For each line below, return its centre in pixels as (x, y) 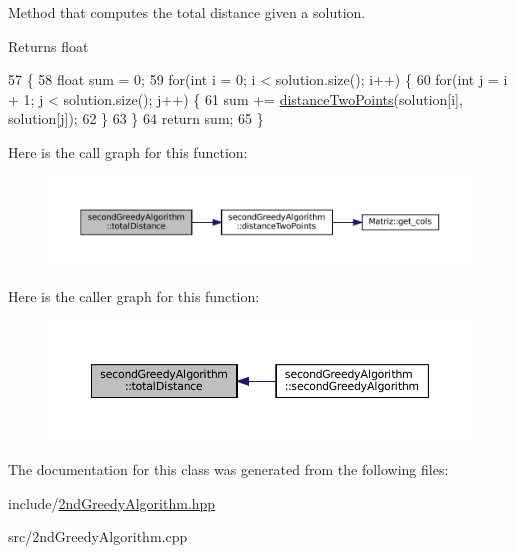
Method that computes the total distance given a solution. (187, 12)
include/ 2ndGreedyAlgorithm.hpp (112, 502)
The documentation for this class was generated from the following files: (228, 469)
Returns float (48, 45)
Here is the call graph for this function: (128, 151)
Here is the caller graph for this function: (134, 296)
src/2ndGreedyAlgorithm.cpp (98, 536)
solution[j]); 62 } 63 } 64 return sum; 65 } (136, 118)
